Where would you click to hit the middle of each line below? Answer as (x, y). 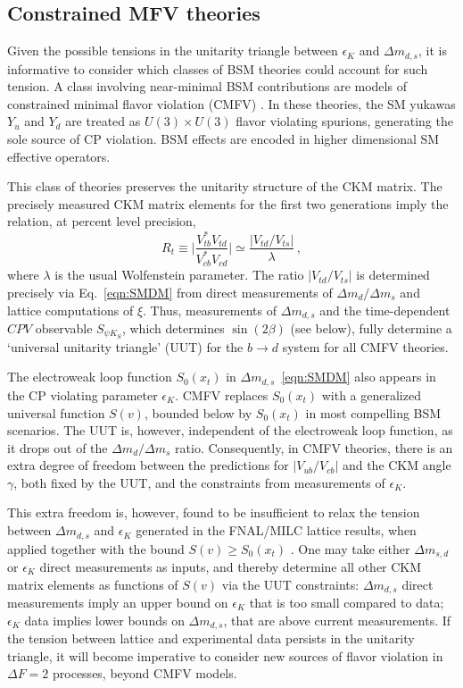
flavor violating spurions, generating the (344, 121)
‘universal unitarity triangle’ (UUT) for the (125, 346)
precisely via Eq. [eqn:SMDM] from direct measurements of (170, 292)
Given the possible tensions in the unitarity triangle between (173, 50)
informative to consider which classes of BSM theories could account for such (218, 68)
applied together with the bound (96, 548)
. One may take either (350, 548)
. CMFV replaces (222, 394)
